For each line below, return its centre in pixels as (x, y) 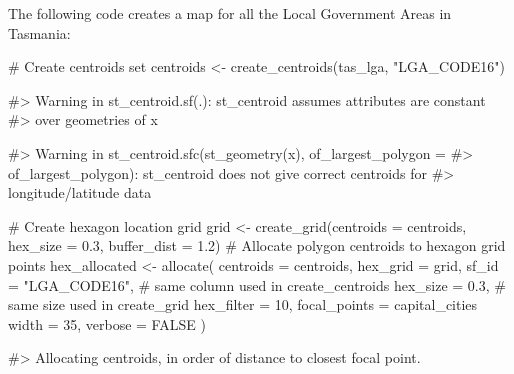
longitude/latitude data (80, 192)
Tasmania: (39, 32)
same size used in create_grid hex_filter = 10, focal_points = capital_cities (243, 304)
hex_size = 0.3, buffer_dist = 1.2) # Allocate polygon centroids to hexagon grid (257, 245)
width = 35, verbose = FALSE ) (107, 323)
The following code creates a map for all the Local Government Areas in (230, 13)
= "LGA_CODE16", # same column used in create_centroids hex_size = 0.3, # (257, 284)
